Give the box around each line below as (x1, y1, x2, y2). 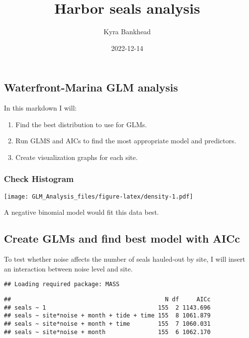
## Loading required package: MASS (4, 281, 120, 288)
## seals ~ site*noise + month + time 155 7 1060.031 (4, 320, 211, 327)
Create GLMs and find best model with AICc (4, 231, 240, 246)
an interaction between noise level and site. (4, 263, 133, 273)
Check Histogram (4, 173, 74, 185)
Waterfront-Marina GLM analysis (4, 80, 178, 95)
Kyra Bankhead (103, 26, 151, 37)
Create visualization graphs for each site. (15, 152, 138, 162)
